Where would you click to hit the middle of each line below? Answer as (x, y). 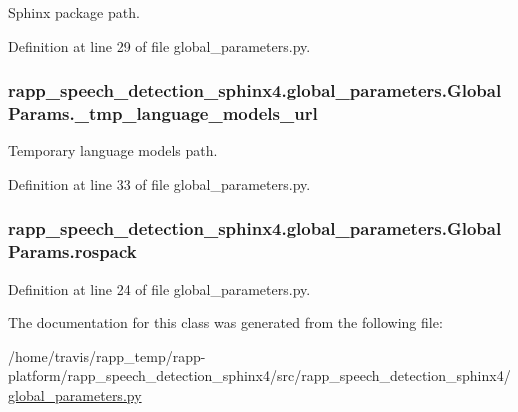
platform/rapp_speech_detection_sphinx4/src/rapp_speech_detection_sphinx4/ (259, 375)
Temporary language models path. (113, 150)
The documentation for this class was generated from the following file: (225, 322)
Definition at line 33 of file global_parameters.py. (159, 183)
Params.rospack (72, 251)
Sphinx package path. (74, 12)
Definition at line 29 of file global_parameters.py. (159, 45)
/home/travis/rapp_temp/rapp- (107, 355)
